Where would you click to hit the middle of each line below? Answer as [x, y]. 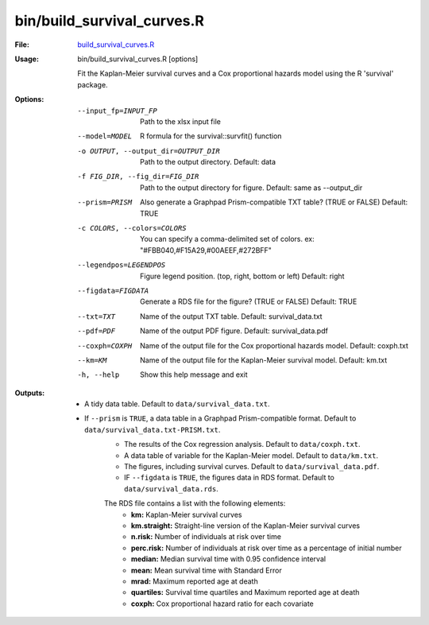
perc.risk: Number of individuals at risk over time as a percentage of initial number [267, 548]
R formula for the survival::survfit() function [211, 136]
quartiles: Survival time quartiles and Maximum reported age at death [245, 592]
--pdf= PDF [96, 331]
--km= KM [92, 360]
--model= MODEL [105, 136]
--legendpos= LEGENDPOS [122, 265]
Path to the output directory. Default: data [208, 162]
